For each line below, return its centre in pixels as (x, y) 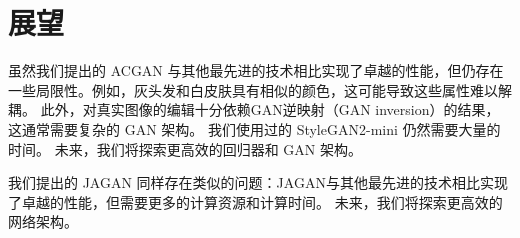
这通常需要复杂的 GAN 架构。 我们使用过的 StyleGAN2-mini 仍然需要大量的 (254, 128)
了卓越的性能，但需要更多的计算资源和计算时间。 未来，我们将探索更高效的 (255, 201)
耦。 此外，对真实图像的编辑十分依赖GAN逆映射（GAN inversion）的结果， (254, 109)
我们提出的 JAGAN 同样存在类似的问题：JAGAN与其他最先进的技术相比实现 (258, 182)
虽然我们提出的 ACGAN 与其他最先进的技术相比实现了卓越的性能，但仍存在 (256, 70)
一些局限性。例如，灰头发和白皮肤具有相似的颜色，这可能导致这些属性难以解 (260, 89)
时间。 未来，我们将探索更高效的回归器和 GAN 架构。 (185, 148)
